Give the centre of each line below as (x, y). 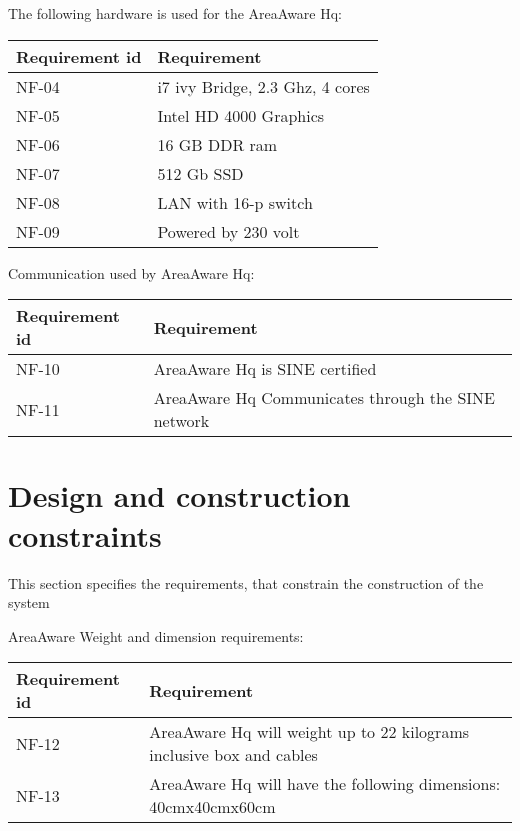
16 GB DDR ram (217, 144)
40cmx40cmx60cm (212, 807)
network (181, 421)
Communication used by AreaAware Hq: (131, 272)
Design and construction (179, 495)
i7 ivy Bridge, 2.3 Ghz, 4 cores (263, 86)
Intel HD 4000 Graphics (241, 115)
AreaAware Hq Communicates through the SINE (324, 398)
